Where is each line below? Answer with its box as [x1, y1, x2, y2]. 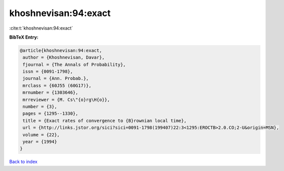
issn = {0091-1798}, [23, 69, 73, 75]
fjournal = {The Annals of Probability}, [23, 62, 126, 67]
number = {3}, [23, 104, 57, 110]
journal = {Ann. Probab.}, [23, 76, 89, 81]
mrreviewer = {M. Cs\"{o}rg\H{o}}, [23, 97, 110, 102]
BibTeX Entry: [9, 34, 39, 40]
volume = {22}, [23, 132, 60, 137]
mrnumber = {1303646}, [23, 90, 79, 95]
